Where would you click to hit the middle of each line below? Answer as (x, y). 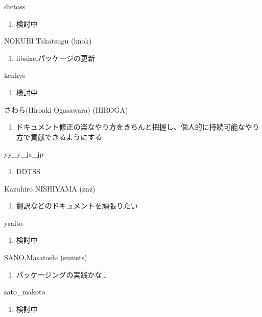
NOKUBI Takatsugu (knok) (48, 41)
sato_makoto (25, 292)
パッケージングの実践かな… (61, 274)
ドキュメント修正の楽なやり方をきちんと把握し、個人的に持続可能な (130, 127)
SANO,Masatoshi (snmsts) (46, 257)
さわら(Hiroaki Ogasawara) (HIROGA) (66, 109)
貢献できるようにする (66, 136)
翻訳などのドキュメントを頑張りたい (77, 206)
